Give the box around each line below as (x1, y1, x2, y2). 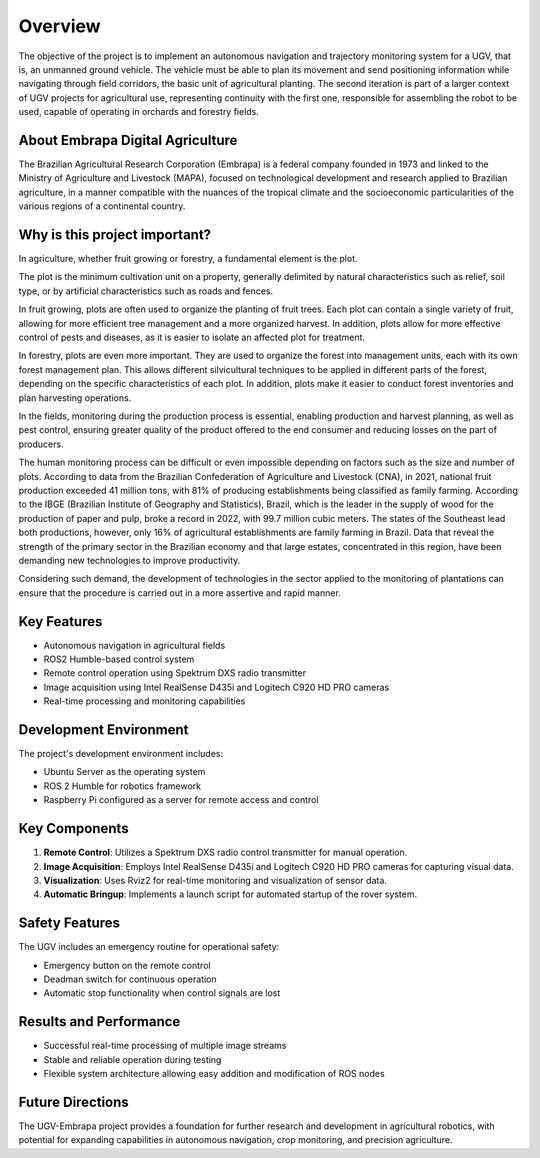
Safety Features (18, 915, 120, 932)
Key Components (18, 820, 129, 837)
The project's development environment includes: (18, 748, 224, 760)
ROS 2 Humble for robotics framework (43, 780, 202, 792)
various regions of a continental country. (18, 200, 186, 212)
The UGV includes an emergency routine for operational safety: (18, 941, 280, 953)
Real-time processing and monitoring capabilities (43, 695, 246, 707)
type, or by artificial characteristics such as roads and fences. (18, 285, 274, 297)
